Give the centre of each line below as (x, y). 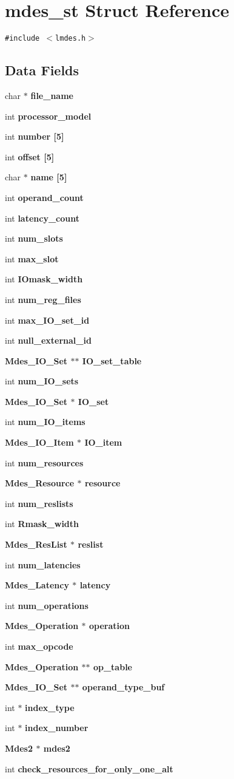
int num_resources (44, 462)
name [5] (49, 177)
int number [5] (35, 136)
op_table (112, 666)
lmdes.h (71, 39)
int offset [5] (30, 156)
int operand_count (44, 197)
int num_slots (34, 238)
